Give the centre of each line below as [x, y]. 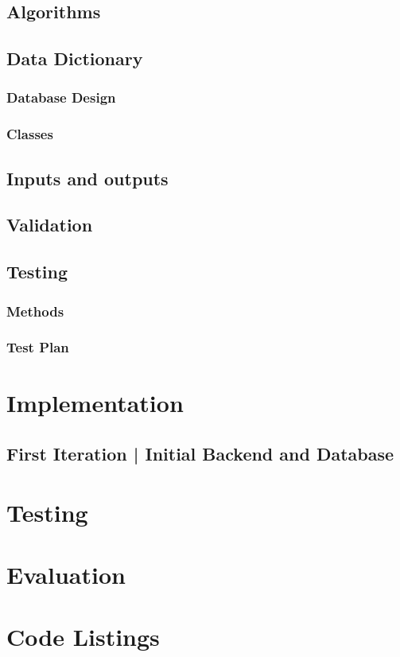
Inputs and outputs [87, 178]
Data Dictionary [75, 58]
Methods [35, 311]
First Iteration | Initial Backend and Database [200, 454]
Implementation [95, 403]
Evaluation [66, 574]
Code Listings [83, 637]
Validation [50, 225]
